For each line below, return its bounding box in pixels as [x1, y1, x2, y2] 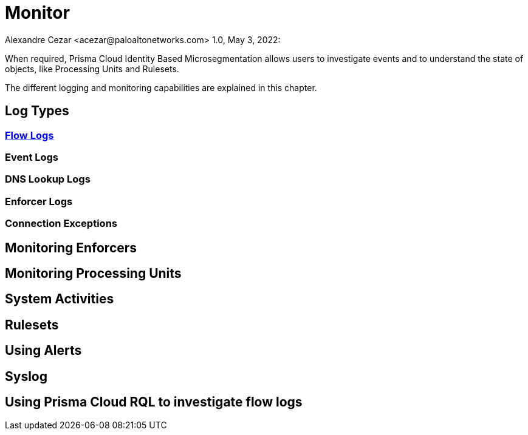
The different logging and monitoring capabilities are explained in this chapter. [5, 82, 317, 93]
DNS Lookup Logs [5, 173, 91, 186]
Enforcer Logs [5, 195, 73, 207]
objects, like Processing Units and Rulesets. [5, 63, 179, 74]
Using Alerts [5, 343, 82, 359]
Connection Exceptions [5, 217, 117, 230]
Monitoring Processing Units [5, 265, 182, 281]
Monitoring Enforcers [5, 240, 137, 255]
